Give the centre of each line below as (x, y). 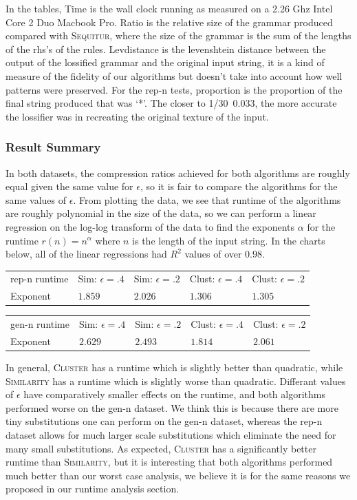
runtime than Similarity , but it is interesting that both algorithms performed (169, 462)
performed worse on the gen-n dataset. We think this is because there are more (172, 407)
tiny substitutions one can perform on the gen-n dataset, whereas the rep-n (164, 421)
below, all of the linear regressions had (86, 254)
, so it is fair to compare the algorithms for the (239, 186)
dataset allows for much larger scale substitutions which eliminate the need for (171, 435)
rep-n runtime (40, 279)
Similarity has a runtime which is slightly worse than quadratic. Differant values (176, 381)
